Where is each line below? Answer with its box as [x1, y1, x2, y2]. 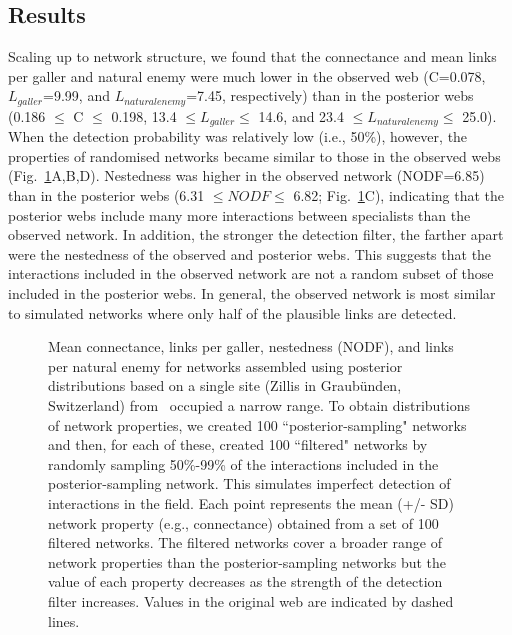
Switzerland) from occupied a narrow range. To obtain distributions [48, 395, 471, 416]
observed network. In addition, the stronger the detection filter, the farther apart [8, 224, 504, 245]
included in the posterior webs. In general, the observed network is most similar [8, 283, 496, 304]
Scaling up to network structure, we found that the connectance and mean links [8, 46, 497, 67]
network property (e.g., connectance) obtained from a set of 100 [48, 512, 439, 533]
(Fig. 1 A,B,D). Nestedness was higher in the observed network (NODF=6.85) [8, 165, 485, 186]
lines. [48, 610, 80, 631]
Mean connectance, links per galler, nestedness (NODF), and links [48, 336, 454, 357]
